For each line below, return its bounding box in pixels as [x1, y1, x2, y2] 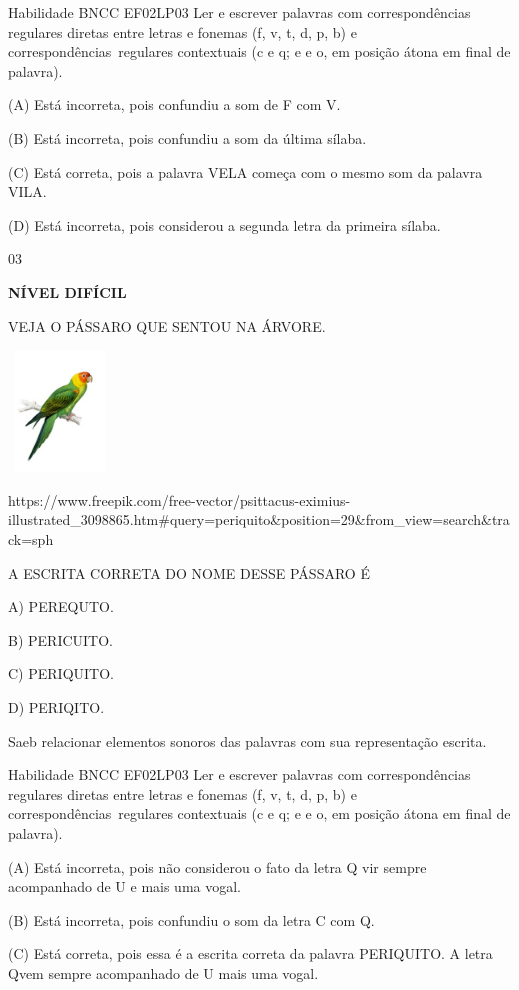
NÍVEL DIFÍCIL [8, 281, 127, 302]
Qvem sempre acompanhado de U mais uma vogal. [8, 962, 319, 983]
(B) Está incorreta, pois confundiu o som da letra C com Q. [8, 909, 375, 930]
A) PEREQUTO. [8, 596, 114, 617]
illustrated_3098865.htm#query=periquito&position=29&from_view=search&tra [8, 509, 510, 530]
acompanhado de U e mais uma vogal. [8, 876, 242, 897]
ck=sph [8, 529, 54, 550]
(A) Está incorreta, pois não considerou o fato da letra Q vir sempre [8, 856, 427, 877]
